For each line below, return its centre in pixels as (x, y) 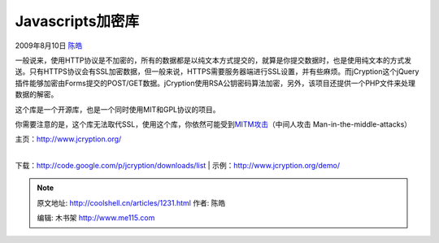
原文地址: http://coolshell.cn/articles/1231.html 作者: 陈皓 (131, 202)
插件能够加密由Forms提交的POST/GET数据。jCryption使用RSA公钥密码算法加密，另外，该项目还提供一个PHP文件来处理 (215, 83)
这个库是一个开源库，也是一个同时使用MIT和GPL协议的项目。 (117, 109)
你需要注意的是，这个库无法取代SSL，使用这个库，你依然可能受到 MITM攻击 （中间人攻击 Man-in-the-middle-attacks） (213, 124)
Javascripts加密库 (77, 21)
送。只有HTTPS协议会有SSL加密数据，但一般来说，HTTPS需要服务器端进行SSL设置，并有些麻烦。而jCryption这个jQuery (217, 72)
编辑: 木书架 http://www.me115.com (96, 218)
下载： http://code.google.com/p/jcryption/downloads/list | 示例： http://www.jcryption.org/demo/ (178, 166)
